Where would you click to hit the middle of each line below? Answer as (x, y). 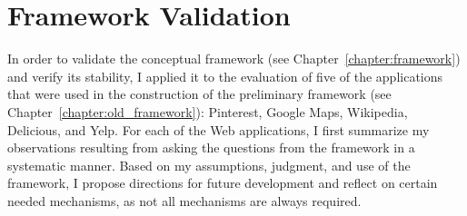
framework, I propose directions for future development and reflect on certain (223, 183)
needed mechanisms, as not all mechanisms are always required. (184, 200)
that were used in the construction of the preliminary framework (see (199, 94)
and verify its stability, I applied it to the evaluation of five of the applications (225, 76)
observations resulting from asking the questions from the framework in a (211, 147)
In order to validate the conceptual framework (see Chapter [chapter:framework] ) (234, 59)
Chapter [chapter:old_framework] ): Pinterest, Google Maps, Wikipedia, (208, 111)
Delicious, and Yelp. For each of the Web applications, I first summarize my (219, 129)
